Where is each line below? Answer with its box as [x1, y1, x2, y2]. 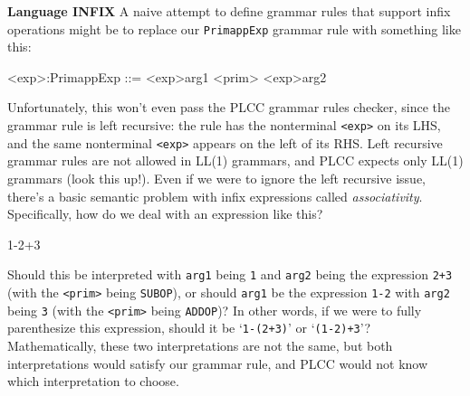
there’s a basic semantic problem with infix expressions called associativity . [7, 186, 423, 205]
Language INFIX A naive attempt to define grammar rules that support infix [7, 2, 451, 20]
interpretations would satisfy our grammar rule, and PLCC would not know [7, 354, 428, 372]
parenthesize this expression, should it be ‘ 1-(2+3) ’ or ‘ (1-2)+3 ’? [7, 318, 371, 337]
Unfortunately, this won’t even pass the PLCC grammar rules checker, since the [7, 98, 450, 117]
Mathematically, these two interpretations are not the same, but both [7, 335, 393, 354]
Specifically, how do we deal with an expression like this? [7, 204, 323, 223]
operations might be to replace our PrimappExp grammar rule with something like [7, 19, 461, 38]
